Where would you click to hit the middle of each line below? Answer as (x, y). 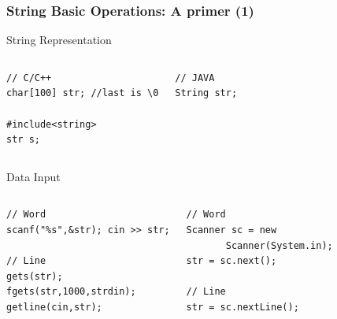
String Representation (59, 40)
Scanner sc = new (231, 230)
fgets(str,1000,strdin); (71, 292)
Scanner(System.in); (279, 245)
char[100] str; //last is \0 (83, 93)
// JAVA (195, 78)
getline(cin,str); (54, 307)
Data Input (33, 176)
